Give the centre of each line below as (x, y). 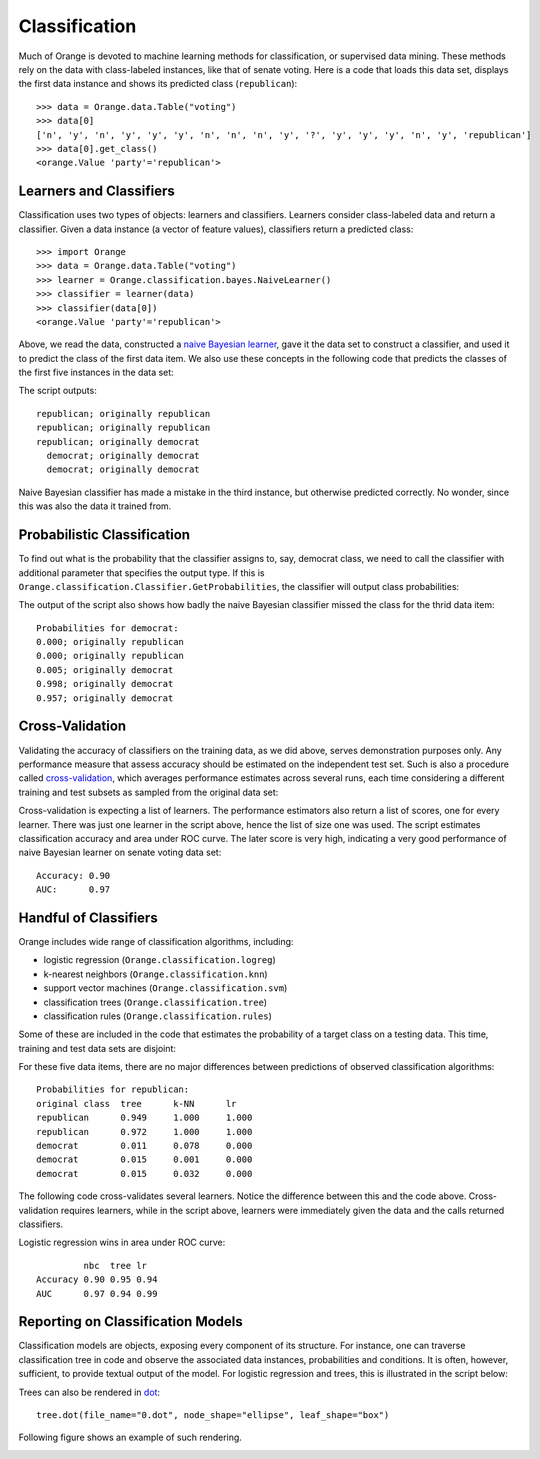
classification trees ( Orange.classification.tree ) (155, 1002)
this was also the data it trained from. (95, 506)
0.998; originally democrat (105, 684)
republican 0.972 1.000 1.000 (144, 1131)
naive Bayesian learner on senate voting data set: (120, 852)
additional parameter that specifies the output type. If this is (141, 572)
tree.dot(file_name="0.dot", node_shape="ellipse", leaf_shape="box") (213, 1415)
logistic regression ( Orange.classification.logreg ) (160, 960)
